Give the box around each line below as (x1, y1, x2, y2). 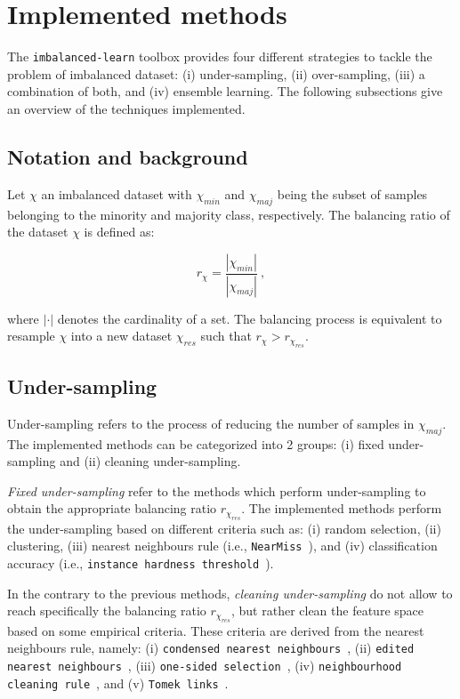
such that (200, 326, 252, 345)
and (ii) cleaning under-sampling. (60, 452, 241, 470)
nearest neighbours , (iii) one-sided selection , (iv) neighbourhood (7, 655, 402, 674)
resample (7, 326, 55, 345)
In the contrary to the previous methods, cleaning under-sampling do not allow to (7, 583, 453, 602)
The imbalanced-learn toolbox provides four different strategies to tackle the (7, 47, 432, 66)
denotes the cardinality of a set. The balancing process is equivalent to (57, 309, 442, 327)
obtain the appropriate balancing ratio (7, 499, 217, 518)
